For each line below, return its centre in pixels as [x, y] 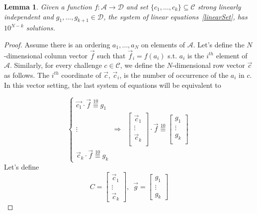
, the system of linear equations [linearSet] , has [175, 16]
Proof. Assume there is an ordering [57, 44]
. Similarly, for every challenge [56, 65]
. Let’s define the [219, 44]
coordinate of [81, 75]
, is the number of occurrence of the [174, 75]
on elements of [163, 44]
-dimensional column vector [46, 55]
